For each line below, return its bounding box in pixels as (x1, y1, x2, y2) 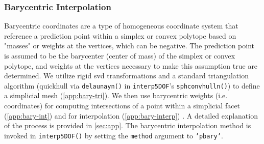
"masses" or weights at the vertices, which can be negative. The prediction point (4, 40, 255, 51)
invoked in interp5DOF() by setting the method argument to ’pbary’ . (4, 130, 223, 140)
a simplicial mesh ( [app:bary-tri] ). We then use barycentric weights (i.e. (4, 90, 228, 101)
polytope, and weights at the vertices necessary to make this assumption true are (4, 60, 258, 71)
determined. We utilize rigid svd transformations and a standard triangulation (4, 70, 249, 81)
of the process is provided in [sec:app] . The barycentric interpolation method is (4, 120, 251, 131)
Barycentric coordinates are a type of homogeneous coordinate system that (4, 20, 238, 31)
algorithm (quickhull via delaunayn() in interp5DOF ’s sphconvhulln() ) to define (4, 80, 260, 91)
